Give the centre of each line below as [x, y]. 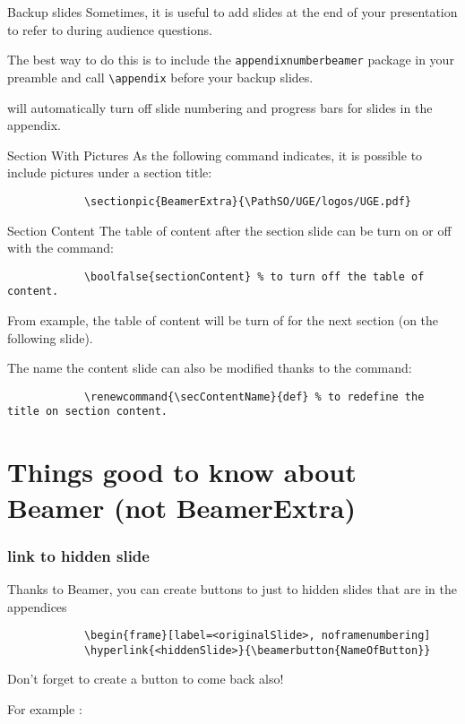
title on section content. [87, 412]
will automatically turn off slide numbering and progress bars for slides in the [220, 107]
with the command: [60, 248]
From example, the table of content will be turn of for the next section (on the [223, 320]
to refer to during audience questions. [110, 29]
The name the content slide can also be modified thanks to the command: [210, 368]
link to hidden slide [78, 555]
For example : [45, 709]
